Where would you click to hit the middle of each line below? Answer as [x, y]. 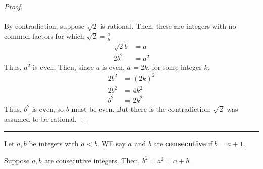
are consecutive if [183, 143]
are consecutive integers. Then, [92, 160]
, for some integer [174, 67]
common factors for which [44, 36]
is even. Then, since [63, 67]
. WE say [112, 143]
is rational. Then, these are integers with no [168, 26]
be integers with [54, 143]
